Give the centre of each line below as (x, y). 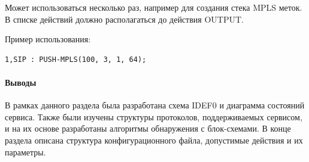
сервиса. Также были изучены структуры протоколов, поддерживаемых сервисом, (154, 116)
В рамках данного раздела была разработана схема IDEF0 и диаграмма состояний (155, 105)
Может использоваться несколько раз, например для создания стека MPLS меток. (154, 7)
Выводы (21, 82)
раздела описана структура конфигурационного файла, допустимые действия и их (154, 140)
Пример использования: (48, 39)
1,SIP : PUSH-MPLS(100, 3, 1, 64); (76, 59)
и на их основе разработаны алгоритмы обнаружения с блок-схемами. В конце (148, 128)
